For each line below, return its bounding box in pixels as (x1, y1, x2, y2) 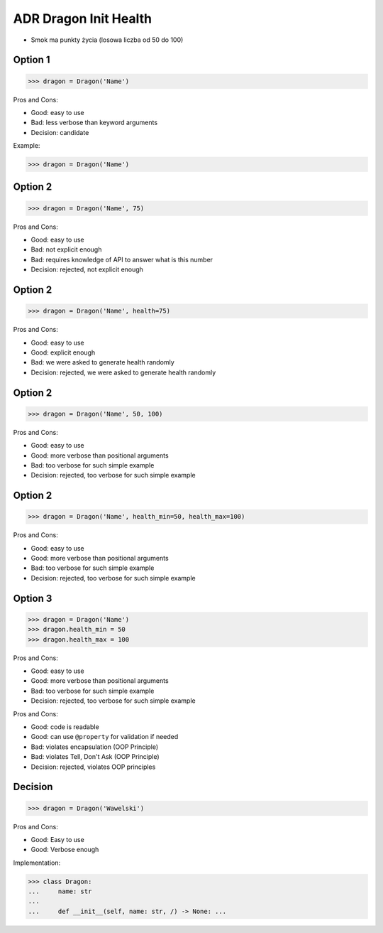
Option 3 (13, 592, 52, 604)
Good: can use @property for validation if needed (30, 733, 179, 741)
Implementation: (13, 858, 61, 867)
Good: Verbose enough (30, 846, 99, 854)
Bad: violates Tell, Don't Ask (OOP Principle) (30, 753, 160, 761)
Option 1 (13, 54, 50, 66)
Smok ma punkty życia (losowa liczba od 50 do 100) (30, 36, 184, 44)
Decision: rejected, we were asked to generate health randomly (30, 368, 216, 377)
